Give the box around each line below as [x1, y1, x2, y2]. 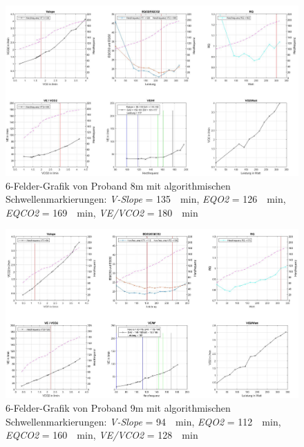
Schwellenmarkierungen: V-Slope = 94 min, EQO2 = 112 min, [6, 414, 281, 428]
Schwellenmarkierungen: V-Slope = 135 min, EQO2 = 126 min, [6, 192, 286, 206]
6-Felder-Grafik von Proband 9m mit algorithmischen [6, 401, 231, 415]
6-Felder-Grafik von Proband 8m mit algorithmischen [6, 178, 231, 192]
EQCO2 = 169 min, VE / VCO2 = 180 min [6, 205, 198, 219]
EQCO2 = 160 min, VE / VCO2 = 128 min [6, 428, 198, 442]
